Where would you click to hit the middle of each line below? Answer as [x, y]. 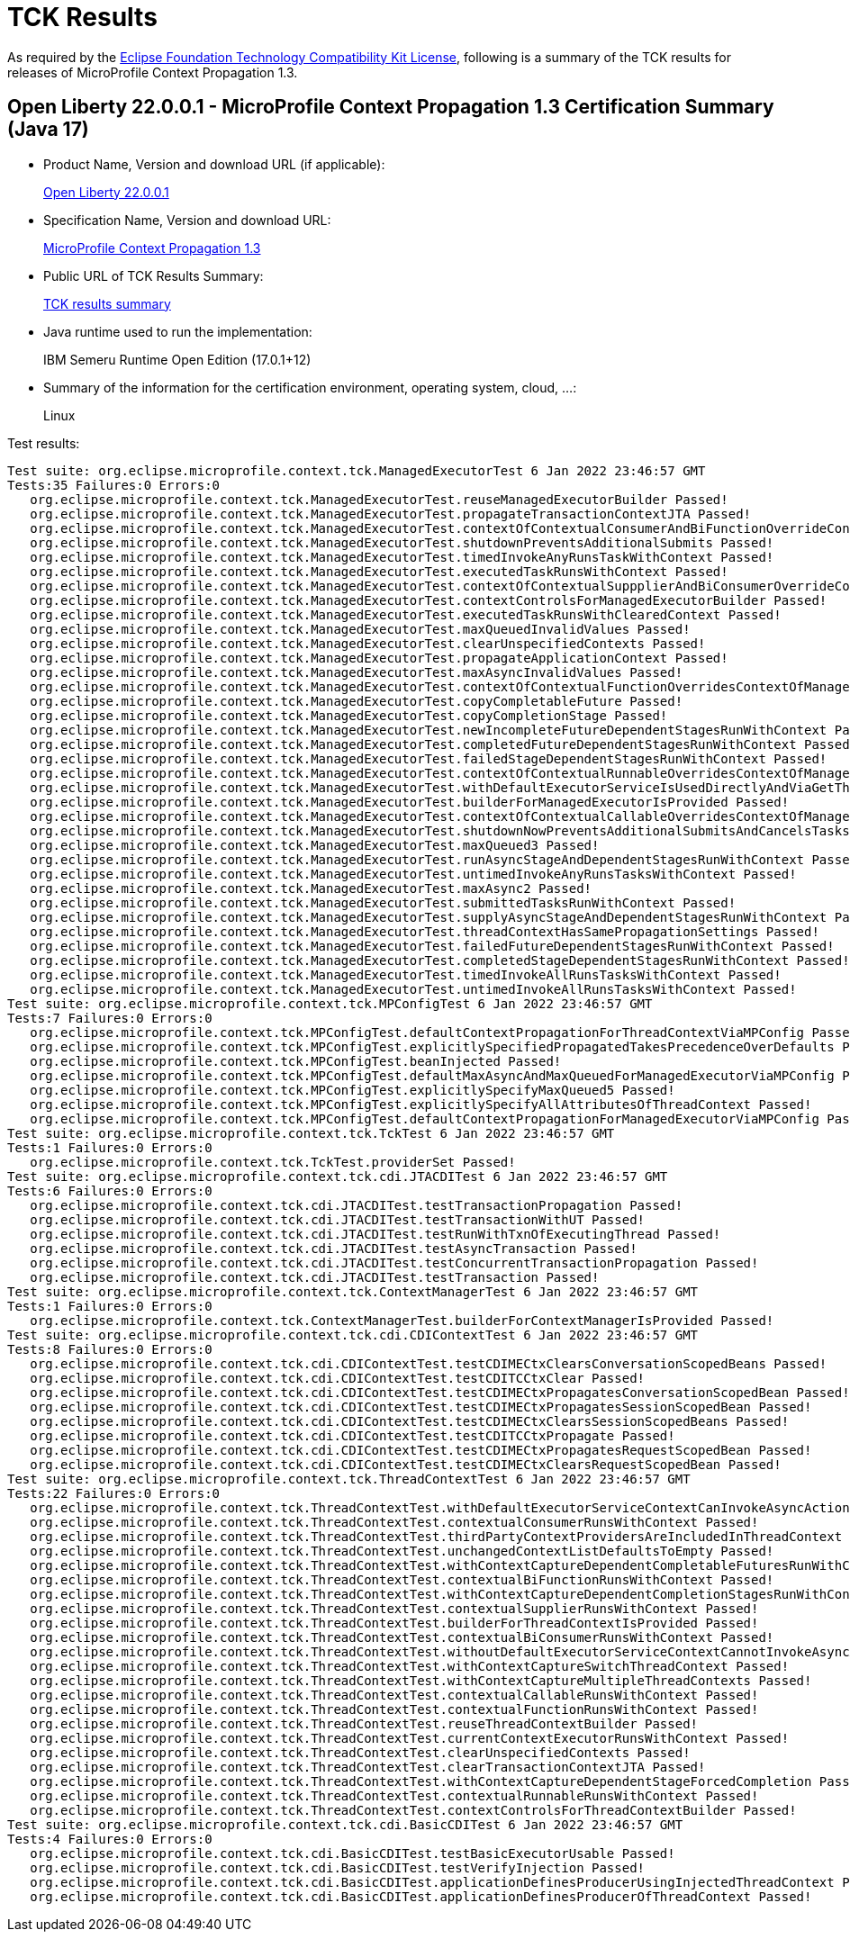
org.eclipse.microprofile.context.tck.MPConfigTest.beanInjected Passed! [296, 1061]
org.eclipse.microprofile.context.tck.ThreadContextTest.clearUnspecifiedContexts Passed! [360, 1752]
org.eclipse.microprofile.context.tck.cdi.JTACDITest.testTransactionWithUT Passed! [338, 1219]
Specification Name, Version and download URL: [187, 220]
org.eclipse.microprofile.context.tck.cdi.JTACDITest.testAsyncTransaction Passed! [334, 1248]
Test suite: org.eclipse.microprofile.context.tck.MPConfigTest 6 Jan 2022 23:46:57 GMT [330, 1003]
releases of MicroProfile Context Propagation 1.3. [153, 72]
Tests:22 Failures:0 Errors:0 [114, 1493]
